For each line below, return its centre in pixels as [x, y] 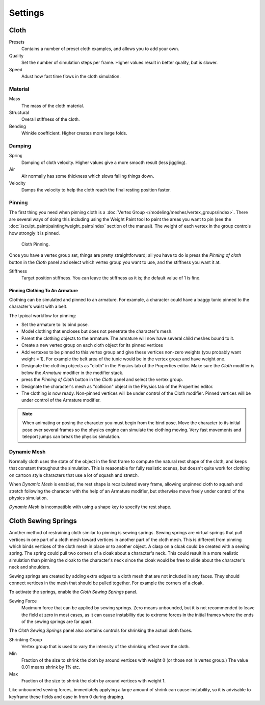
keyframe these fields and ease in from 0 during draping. [67, 697]
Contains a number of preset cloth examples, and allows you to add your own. [100, 49]
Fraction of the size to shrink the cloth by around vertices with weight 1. [93, 681]
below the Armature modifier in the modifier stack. [72, 373]
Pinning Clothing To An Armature [43, 291]
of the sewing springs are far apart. [57, 622]
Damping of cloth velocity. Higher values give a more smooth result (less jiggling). [104, 163]
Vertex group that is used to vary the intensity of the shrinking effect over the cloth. [106, 647]
